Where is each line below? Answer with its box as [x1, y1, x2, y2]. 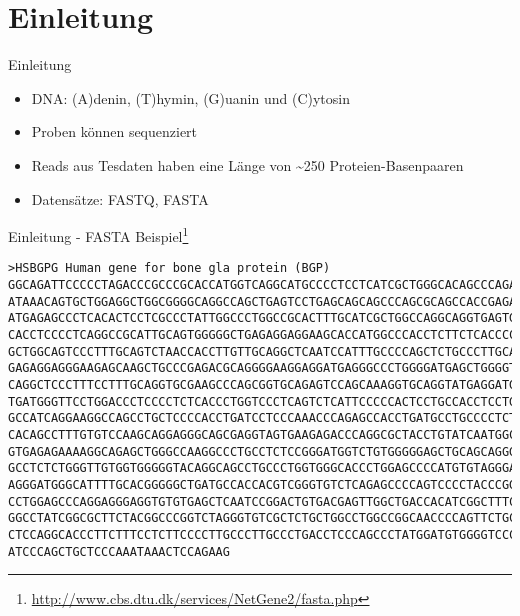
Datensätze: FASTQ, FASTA [31, 188, 209, 209]
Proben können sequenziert [31, 121, 198, 142]
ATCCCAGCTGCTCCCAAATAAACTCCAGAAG [8, 544, 230, 559]
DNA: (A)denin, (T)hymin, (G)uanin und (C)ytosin [31, 87, 350, 108]
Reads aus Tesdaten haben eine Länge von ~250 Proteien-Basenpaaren [31, 154, 464, 175]
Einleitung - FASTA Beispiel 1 [8, 223, 189, 246]
